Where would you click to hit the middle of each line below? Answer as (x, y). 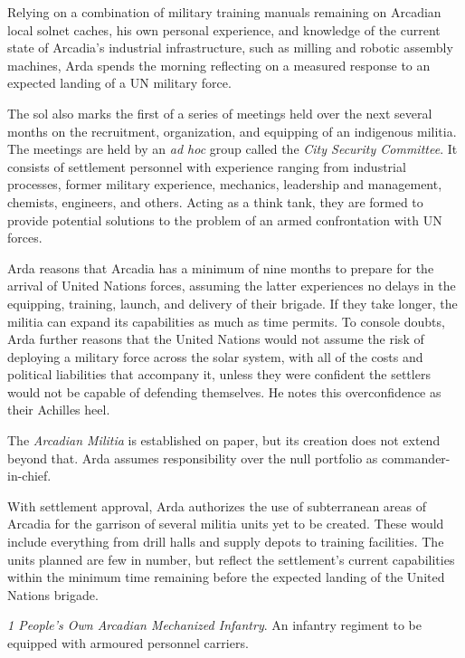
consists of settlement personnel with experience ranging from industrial (207, 166)
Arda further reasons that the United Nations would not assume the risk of (216, 339)
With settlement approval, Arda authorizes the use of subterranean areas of (217, 505)
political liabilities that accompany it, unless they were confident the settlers (219, 374)
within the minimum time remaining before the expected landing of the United (226, 577)
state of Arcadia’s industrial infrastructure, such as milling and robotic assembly (230, 48)
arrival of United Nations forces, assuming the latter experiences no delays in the (232, 286)
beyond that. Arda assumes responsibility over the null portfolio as (193, 458)
